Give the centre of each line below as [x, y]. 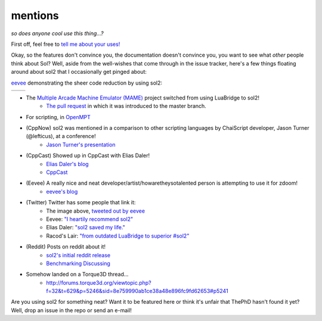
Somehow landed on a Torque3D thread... [77, 275]
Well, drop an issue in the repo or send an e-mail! [72, 310]
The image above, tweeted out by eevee [96, 211]
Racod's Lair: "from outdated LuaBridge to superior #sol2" [118, 236]
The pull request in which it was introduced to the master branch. [126, 106]
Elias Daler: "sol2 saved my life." [86, 227]
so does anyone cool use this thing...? [57, 33]
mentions [35, 15]
